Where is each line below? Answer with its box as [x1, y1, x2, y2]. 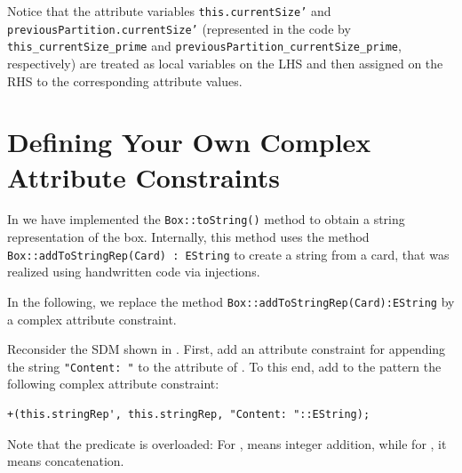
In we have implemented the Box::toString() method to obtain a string [7, 210, 405, 228]
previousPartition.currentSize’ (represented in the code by [7, 19, 351, 37]
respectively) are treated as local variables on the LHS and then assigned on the [7, 53, 443, 72]
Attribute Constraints [7, 158, 281, 195]
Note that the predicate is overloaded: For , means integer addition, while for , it [7, 434, 447, 453]
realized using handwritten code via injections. [7, 262, 260, 281]
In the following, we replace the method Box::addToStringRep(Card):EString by [7, 292, 455, 310]
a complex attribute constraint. [7, 309, 177, 328]
